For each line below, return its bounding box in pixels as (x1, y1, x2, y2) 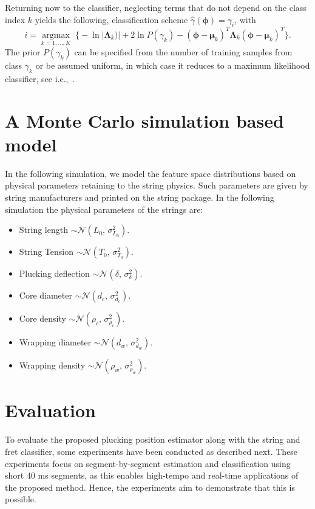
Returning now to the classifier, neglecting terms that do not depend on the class (5, 1, 307, 13)
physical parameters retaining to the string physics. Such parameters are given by (5, 179, 308, 192)
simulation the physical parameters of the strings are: (5, 203, 203, 215)
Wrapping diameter (19, 336, 92, 348)
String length (19, 223, 68, 236)
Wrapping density (19, 359, 86, 372)
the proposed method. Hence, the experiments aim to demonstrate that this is (5, 480, 296, 493)
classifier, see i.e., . (5, 72, 75, 85)
